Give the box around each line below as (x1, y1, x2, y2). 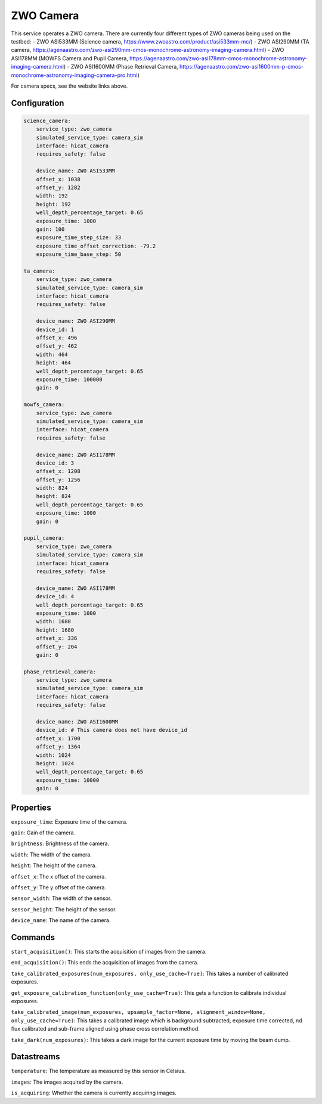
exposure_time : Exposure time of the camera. (11, 818, 128, 825)
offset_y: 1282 (36, 184, 80, 191)
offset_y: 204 (36, 643, 78, 650)
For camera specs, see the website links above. (11, 82, 128, 89)
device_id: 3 (36, 459, 75, 466)
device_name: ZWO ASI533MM (36, 168, 116, 174)
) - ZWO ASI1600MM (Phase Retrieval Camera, (63, 63, 178, 70)
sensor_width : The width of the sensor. (11, 895, 112, 902)
